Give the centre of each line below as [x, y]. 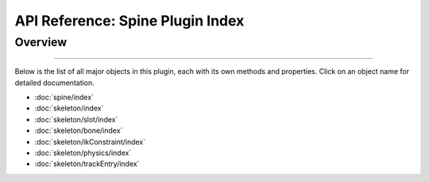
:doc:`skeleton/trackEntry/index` [87, 164]
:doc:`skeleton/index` [69, 108]
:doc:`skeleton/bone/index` [79, 130]
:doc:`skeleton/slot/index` [76, 119]
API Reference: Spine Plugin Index [129, 21]
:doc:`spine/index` [64, 97]
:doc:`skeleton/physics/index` [83, 153]
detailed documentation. [54, 83]
